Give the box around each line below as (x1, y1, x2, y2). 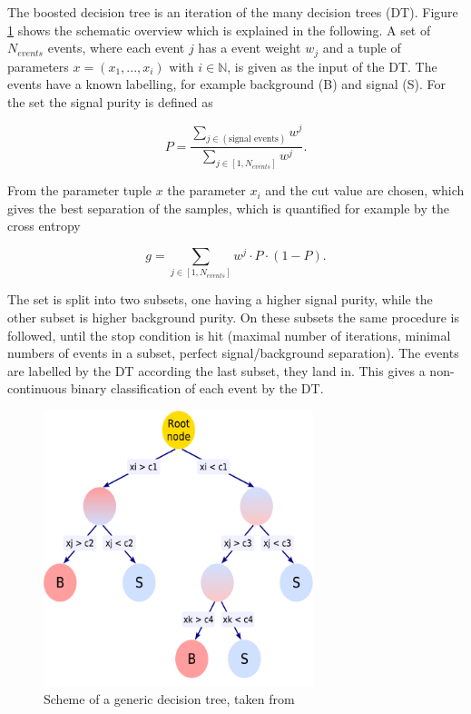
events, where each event (47, 38, 185, 57)
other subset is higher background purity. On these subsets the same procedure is (7, 307, 459, 326)
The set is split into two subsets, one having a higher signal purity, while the (7, 290, 433, 309)
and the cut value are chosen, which (265, 181, 465, 200)
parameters (7, 56, 69, 75)
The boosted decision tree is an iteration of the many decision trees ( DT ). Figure (7, 3, 458, 21)
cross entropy (7, 216, 81, 235)
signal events (229, 134, 279, 144)
